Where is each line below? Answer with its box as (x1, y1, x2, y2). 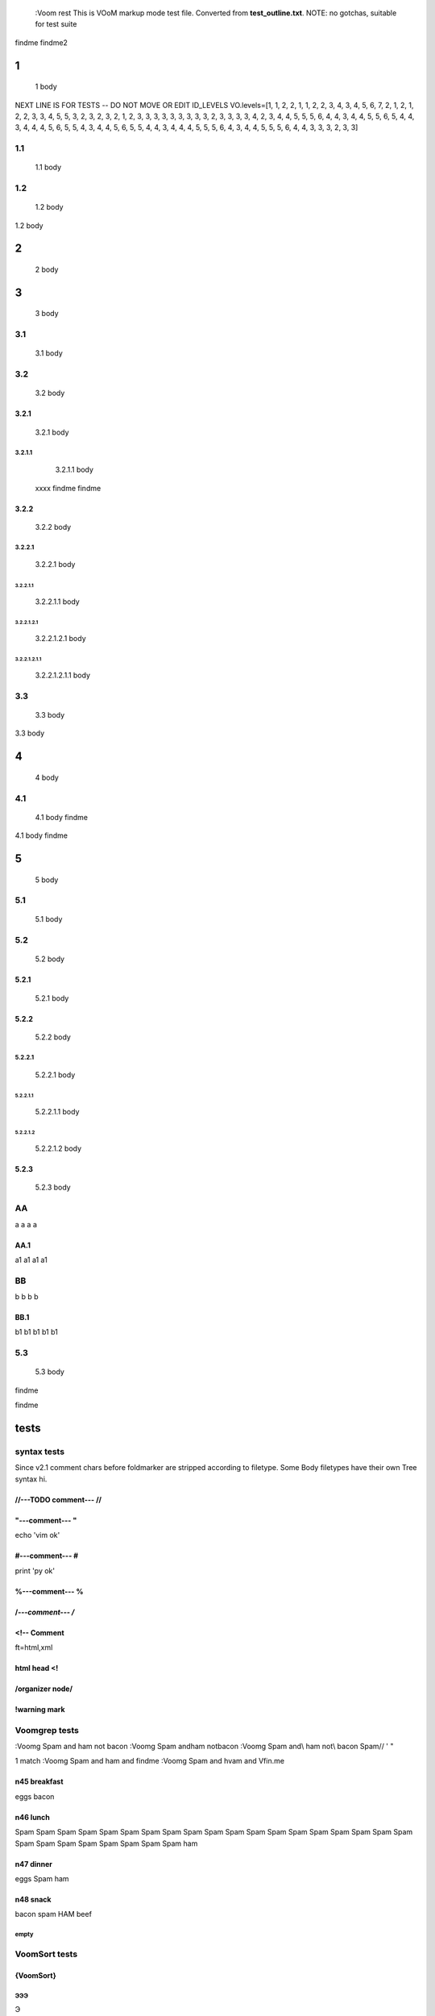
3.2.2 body (35, 522, 72, 531)
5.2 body (35, 954, 64, 964)
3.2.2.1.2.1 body (35, 633, 86, 643)
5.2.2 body (35, 1032, 72, 1042)
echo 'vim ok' (14, 1531, 60, 1540)
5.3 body (35, 1367, 64, 1377)
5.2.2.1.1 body (35, 1106, 80, 1116)
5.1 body (35, 914, 63, 924)
